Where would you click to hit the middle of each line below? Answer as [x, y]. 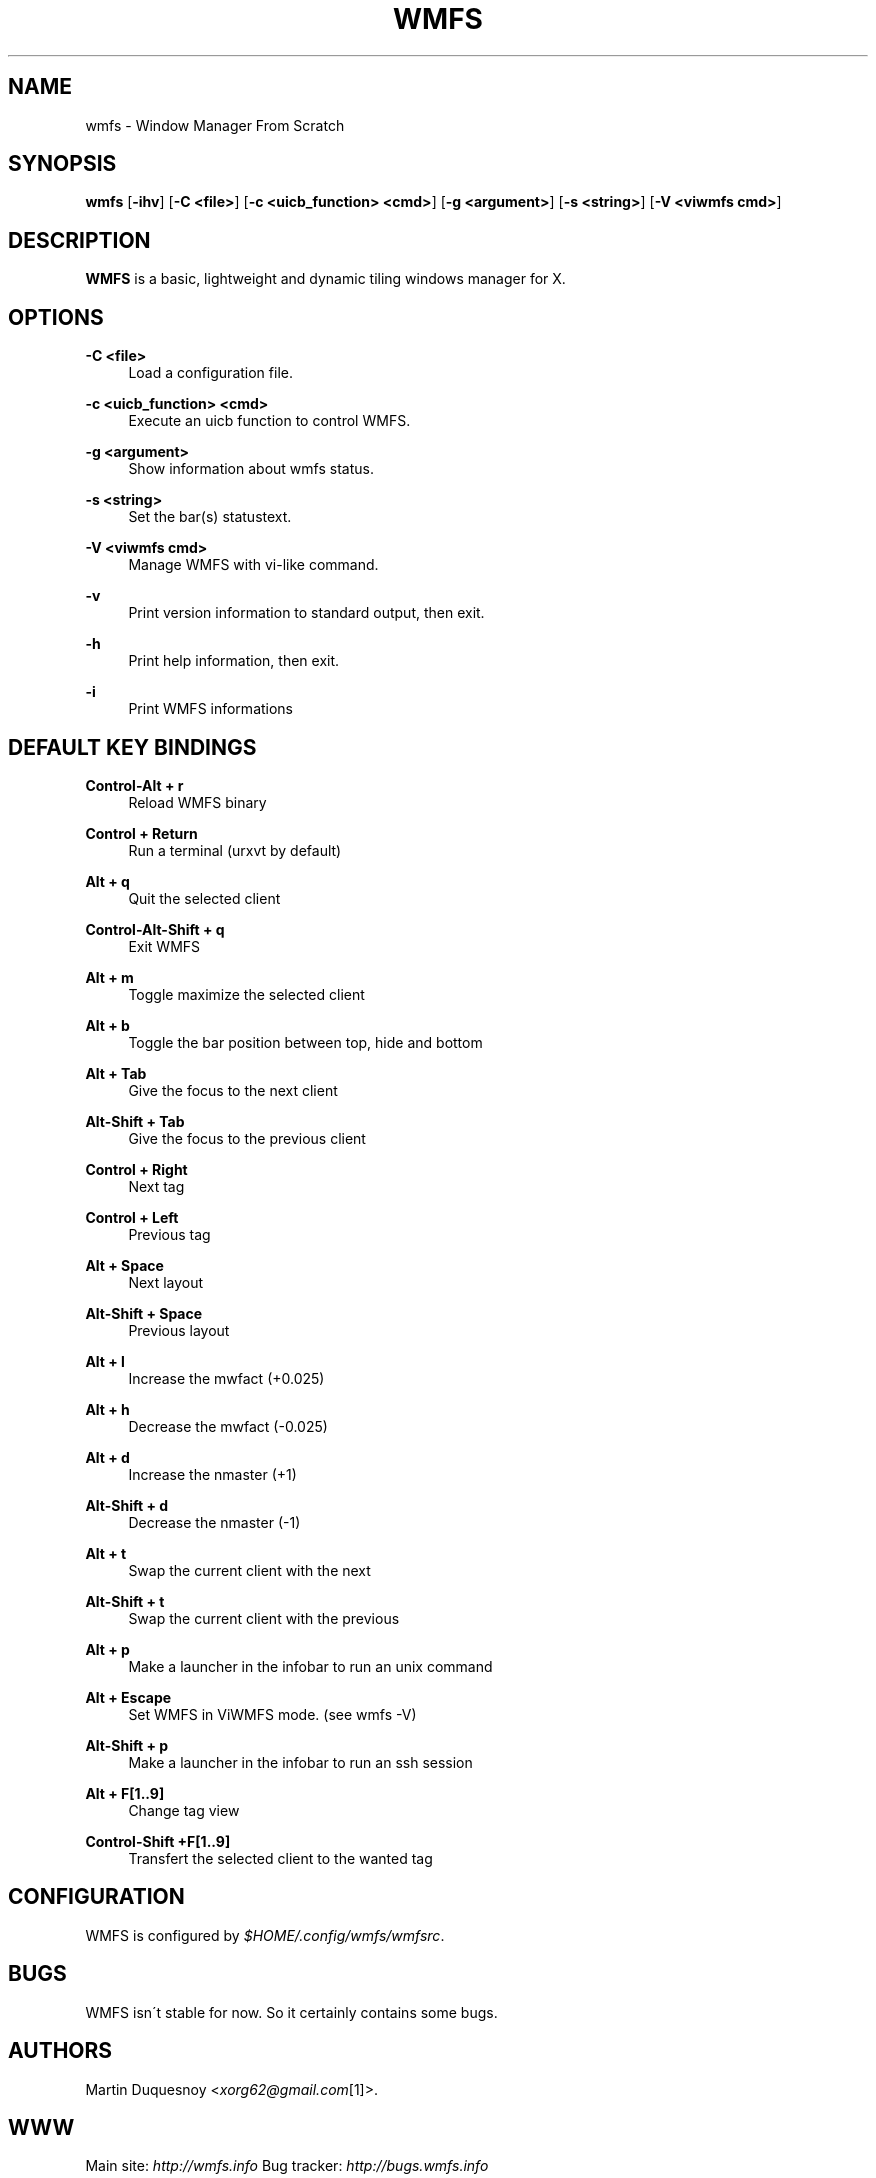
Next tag [156, 1186]
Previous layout [179, 1330]
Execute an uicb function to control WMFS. [269, 421]
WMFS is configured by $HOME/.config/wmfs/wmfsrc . [265, 1935]
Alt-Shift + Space [144, 1313]
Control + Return [141, 833]
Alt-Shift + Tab [135, 1121]
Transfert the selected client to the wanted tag [280, 1858]
